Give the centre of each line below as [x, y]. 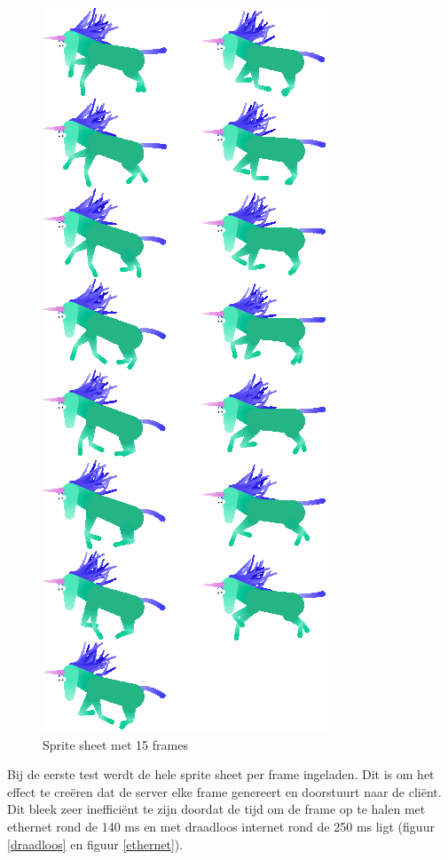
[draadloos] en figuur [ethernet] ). [95, 844]
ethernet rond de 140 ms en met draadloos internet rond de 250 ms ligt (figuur [221, 826]
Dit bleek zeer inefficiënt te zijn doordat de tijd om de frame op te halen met [216, 809]
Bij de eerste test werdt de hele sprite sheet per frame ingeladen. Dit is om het [221, 774]
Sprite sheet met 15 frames [115, 744]
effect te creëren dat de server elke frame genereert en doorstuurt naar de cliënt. [224, 791]
